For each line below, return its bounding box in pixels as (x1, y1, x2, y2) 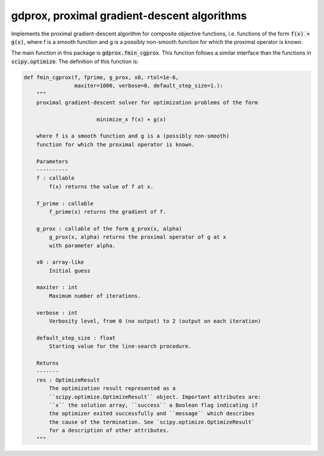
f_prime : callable (36, 200, 94, 207)
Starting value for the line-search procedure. (49, 343, 192, 350)
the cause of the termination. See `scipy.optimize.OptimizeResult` (49, 418, 255, 425)
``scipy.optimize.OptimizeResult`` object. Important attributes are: (49, 394, 261, 400)
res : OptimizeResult (36, 376, 100, 383)
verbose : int (36, 309, 78, 316)
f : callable (36, 175, 75, 181)
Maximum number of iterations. (49, 292, 141, 299)
